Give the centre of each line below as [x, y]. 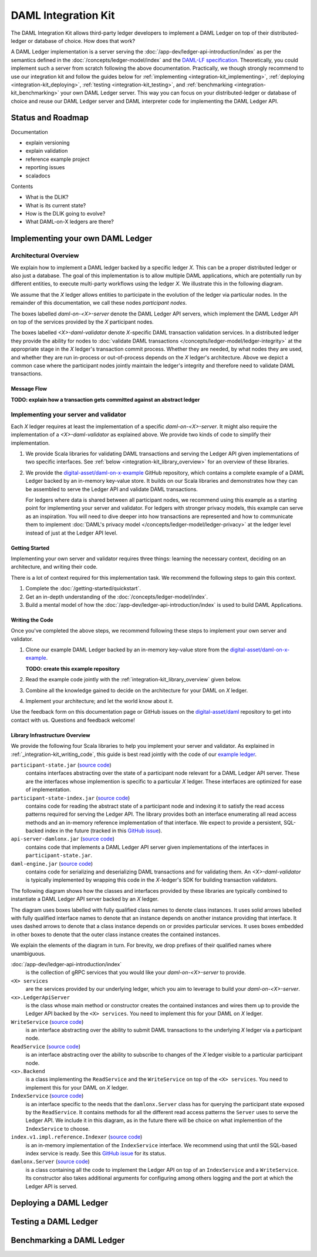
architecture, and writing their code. [54, 567]
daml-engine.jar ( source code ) [52, 863]
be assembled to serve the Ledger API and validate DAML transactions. [112, 489]
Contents [22, 186]
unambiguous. [28, 953]
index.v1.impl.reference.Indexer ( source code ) [77, 1137]
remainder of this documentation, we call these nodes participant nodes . [99, 303]
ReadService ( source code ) [46, 1046]
